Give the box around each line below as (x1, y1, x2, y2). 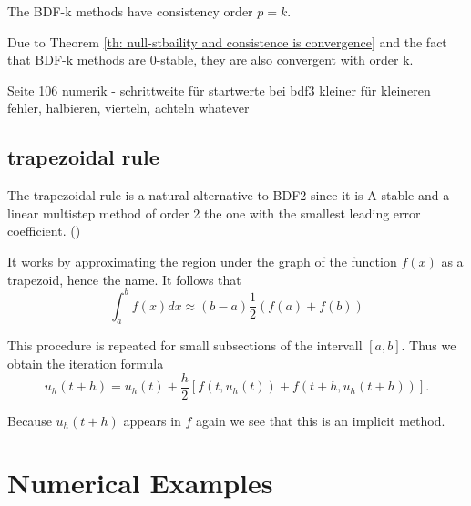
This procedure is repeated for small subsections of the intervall (7, 336, 363, 355)
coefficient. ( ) (7, 221, 81, 240)
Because (7, 410, 52, 430)
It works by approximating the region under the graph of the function (7, 251, 397, 270)
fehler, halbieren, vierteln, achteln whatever (7, 98, 250, 117)
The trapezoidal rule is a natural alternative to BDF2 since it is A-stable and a (7, 186, 450, 205)
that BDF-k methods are (7, 50, 146, 69)
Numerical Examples (7, 464, 273, 501)
